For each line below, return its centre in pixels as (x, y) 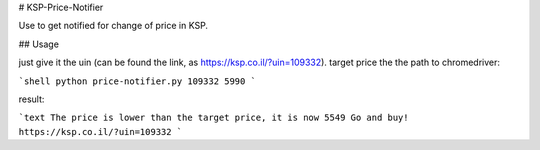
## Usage (39, 44)
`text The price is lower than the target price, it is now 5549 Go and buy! (213, 118)
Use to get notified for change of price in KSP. (113, 26)
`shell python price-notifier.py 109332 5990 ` (137, 81)
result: (31, 99)
